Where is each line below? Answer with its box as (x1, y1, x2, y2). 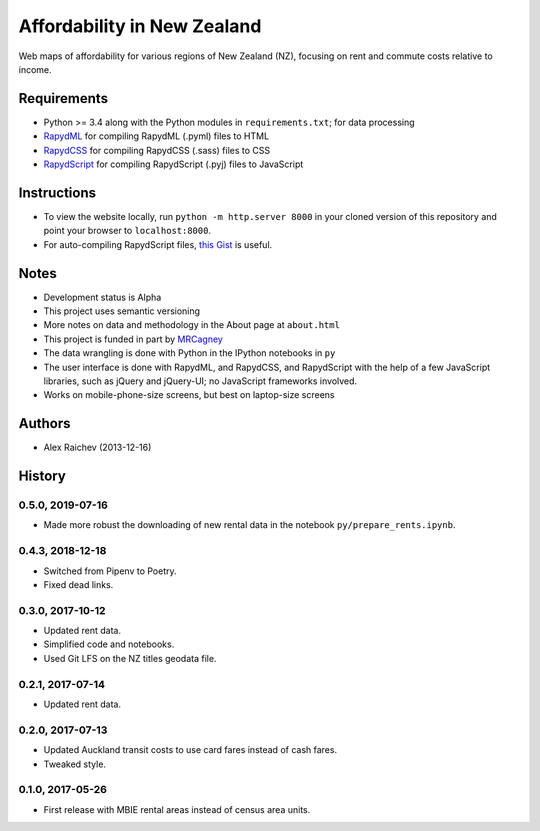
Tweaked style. (43, 758, 107, 770)
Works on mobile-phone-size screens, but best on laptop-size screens (43, 389, 335, 401)
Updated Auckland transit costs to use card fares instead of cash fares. (43, 744, 338, 756)
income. (18, 63, 52, 75)
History (18, 468, 67, 485)
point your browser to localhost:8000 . (43, 225, 212, 237)
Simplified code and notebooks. (43, 638, 175, 650)
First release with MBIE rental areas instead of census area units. (43, 803, 311, 815)
